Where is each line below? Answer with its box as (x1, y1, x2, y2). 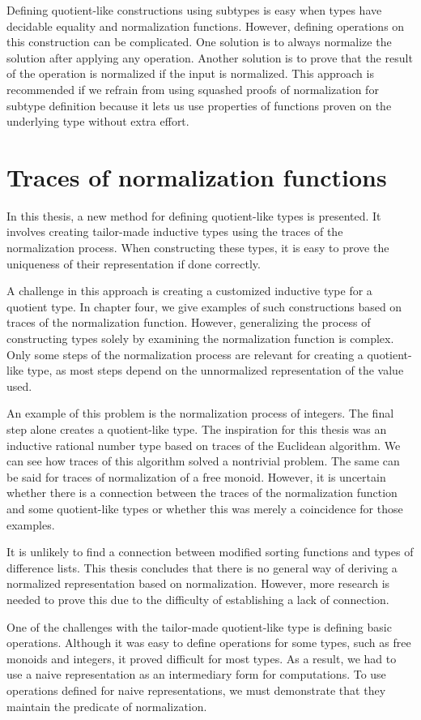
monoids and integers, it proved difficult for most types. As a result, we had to (6, 649, 397, 666)
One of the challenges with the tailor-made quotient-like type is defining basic (6, 618, 392, 635)
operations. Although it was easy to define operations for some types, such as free (6, 634, 411, 651)
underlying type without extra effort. (6, 113, 189, 130)
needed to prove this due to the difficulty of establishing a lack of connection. (6, 590, 389, 607)
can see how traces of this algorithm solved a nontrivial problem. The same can (6, 452, 400, 469)
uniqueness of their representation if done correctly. (6, 255, 261, 272)
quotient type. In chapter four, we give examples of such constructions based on (6, 298, 402, 315)
